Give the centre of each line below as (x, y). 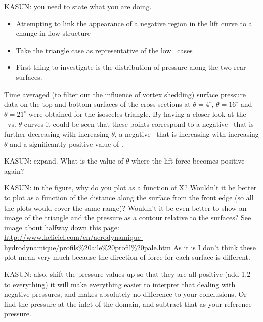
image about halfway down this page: (62, 227)
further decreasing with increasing (57, 133)
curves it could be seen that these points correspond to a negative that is (139, 124)
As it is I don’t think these (214, 247)
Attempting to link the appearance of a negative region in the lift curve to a (134, 23)
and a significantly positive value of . (67, 144)
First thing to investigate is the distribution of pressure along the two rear (131, 67)
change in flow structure (53, 33)
